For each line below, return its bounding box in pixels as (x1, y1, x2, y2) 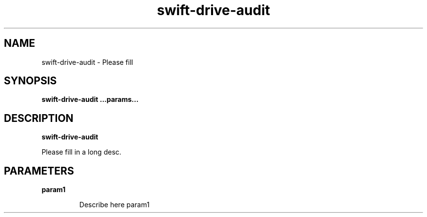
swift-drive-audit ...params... (41, 95, 139, 104)
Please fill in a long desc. (41, 148, 121, 157)
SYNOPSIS (4, 75, 57, 87)
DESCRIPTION (4, 112, 74, 124)
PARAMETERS (4, 164, 74, 177)
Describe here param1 (79, 200, 150, 209)
